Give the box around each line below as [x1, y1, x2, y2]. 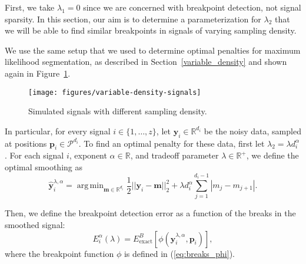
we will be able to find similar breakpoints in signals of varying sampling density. [5, 24, 297, 37]
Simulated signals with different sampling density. [28, 105, 207, 117]
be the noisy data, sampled [204, 124, 301, 137]
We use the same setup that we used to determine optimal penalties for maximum [5, 44, 301, 56]
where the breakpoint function [5, 247, 114, 259]
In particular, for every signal [5, 124, 111, 137]
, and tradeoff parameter [130, 149, 219, 161]
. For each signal [5, 149, 64, 161]
